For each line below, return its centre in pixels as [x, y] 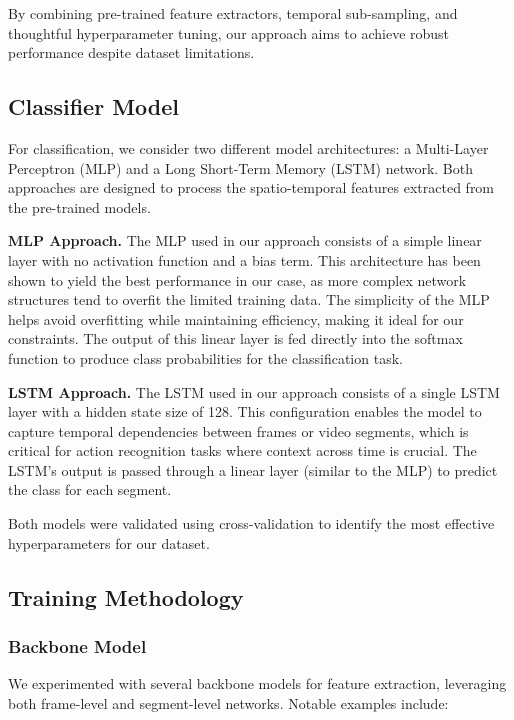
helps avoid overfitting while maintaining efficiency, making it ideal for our [236, 318]
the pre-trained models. [79, 206]
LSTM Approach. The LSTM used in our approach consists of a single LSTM [254, 391]
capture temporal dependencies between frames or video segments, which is [238, 430]
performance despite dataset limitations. [131, 52]
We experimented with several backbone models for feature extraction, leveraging [257, 683]
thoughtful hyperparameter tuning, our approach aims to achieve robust [229, 32]
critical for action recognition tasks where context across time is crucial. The [242, 450]
